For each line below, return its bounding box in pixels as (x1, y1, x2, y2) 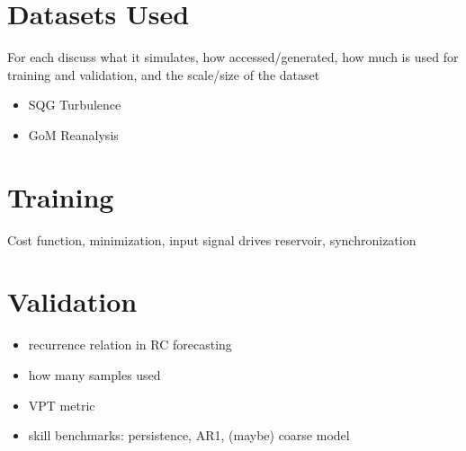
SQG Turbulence (28, 95, 121, 114)
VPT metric (28, 395, 95, 414)
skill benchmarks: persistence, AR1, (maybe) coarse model (28, 426, 350, 445)
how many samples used (28, 365, 161, 384)
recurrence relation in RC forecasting (28, 335, 232, 354)
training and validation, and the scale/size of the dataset (7, 65, 320, 84)
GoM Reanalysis (28, 125, 119, 144)
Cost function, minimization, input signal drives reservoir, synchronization (7, 230, 417, 249)
